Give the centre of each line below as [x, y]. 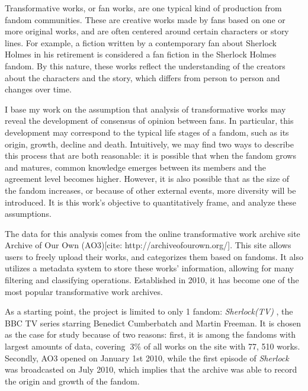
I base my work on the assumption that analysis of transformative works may [145, 109]
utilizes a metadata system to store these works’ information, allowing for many [150, 268]
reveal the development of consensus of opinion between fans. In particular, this [149, 121]
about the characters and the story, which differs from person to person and [142, 77]
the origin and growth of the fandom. [72, 381]
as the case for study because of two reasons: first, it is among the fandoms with [150, 334]
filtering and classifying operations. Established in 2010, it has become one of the [152, 280]
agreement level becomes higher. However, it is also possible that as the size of [147, 179]
